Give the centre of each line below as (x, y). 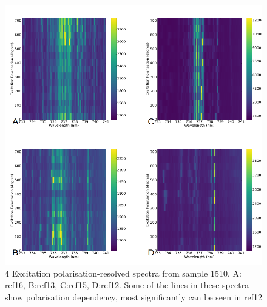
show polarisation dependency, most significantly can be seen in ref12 (133, 297)
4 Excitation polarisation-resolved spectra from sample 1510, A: (123, 273)
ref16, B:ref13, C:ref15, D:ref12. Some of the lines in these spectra (127, 285)
